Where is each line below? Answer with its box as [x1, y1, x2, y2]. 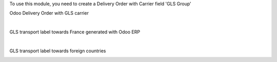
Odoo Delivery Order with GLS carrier [9, 10, 89, 16]
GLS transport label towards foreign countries [9, 48, 106, 54]
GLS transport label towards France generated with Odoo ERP [9, 29, 141, 35]
